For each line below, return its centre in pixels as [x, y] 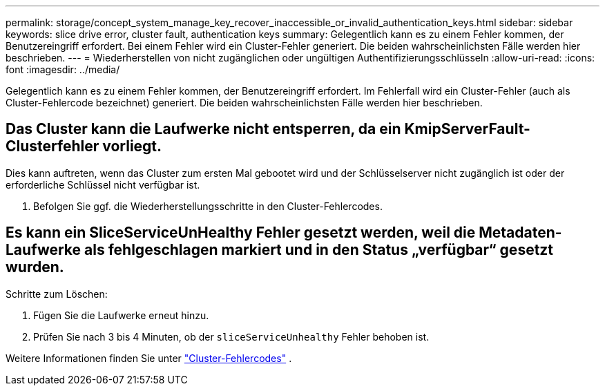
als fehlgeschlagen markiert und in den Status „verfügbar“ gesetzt [319, 250]
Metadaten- [520, 233]
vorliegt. [132, 146]
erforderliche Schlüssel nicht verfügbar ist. [103, 184]
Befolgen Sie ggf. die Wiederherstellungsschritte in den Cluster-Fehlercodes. [208, 206]
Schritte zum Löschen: [57, 294]
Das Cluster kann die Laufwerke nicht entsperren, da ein [203, 129]
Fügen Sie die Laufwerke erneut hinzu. [121, 315]
